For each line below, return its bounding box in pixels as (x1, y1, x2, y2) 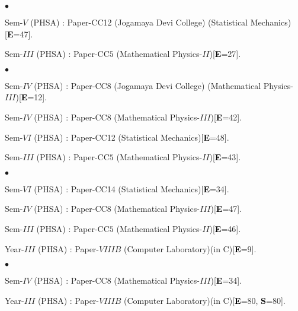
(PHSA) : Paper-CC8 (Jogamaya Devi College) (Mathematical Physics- (34, 79, 293, 91)
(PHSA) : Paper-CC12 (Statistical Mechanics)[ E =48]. (34, 131, 229, 143)
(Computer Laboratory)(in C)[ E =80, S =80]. (124, 294, 286, 306)
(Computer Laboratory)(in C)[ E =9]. (124, 242, 257, 255)
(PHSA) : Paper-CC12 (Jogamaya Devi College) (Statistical (30, 16, 248, 28)
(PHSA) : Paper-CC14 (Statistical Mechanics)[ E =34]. (34, 182, 229, 195)
